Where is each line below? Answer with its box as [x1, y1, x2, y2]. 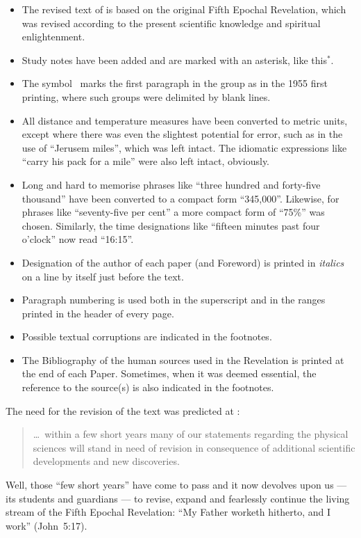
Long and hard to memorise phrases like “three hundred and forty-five [22, 177, 321, 191]
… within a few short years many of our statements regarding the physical [33, 427, 349, 441]
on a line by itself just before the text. [22, 269, 184, 283]
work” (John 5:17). [6, 518, 87, 532]
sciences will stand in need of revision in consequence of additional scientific [33, 440, 355, 454]
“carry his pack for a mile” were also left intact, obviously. [22, 154, 269, 168]
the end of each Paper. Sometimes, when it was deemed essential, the [22, 366, 317, 381]
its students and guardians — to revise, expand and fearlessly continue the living [6, 491, 350, 505]
